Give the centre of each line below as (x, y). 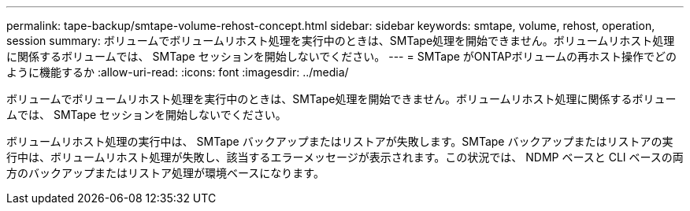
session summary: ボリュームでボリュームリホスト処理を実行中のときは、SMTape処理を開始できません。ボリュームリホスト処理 (341, 41)
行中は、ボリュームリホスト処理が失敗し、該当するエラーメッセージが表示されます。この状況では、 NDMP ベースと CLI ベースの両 (345, 157)
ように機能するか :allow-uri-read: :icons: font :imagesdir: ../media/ (178, 72)
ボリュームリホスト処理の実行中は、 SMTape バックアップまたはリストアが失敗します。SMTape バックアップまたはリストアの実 (340, 141)
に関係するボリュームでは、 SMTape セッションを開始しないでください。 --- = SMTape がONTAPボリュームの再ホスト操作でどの (342, 56)
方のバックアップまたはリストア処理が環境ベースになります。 (165, 173)
